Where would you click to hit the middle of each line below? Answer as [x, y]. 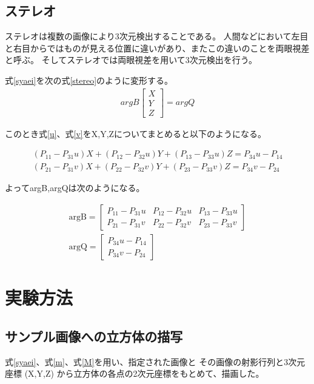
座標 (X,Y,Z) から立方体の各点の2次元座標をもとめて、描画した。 [135, 373]
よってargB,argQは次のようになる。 [75, 188]
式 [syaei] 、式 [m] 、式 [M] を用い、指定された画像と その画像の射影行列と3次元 [155, 361]
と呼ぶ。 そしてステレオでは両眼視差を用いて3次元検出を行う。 [131, 60]
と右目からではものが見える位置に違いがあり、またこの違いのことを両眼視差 [157, 48]
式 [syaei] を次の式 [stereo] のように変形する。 [89, 80]
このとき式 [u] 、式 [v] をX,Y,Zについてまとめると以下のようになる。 [135, 133]
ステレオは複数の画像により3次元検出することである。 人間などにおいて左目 [157, 36]
